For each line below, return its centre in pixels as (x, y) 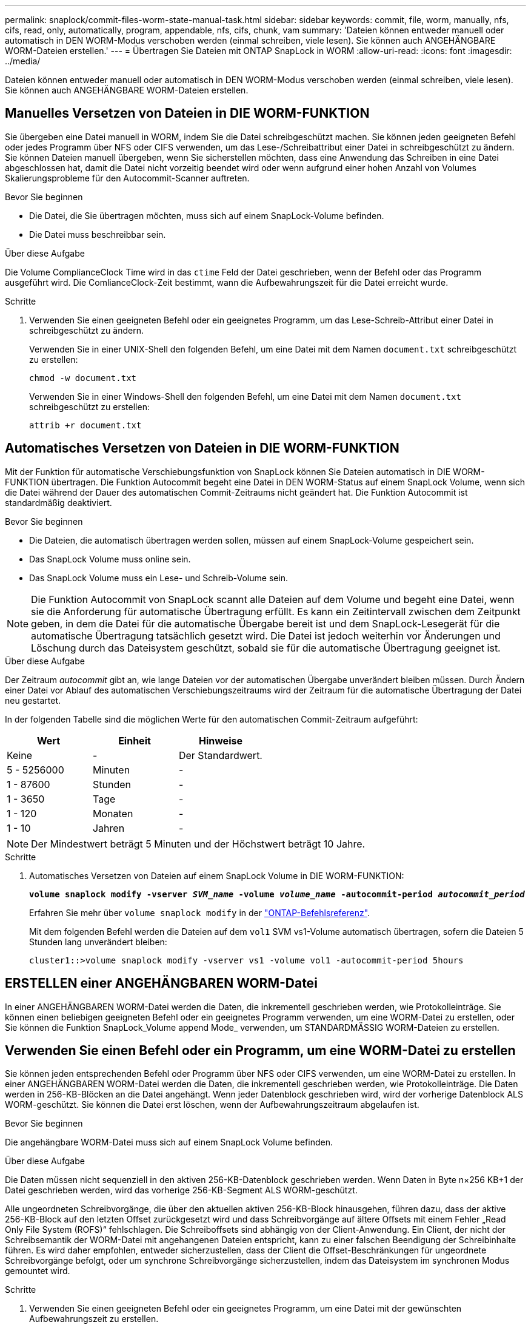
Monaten (113, 813)
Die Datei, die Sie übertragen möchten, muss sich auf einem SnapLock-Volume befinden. (207, 215)
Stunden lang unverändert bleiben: (98, 942)
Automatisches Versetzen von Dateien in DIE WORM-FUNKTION (202, 448)
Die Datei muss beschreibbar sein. (98, 234)
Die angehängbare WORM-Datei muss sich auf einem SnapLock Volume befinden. (169, 1142)
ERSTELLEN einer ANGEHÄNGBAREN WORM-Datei (161, 983)
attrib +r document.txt (85, 425)
